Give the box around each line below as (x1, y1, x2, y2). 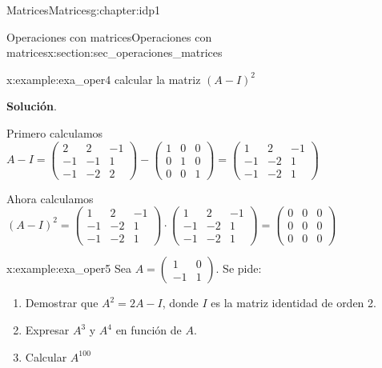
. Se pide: (215, 260, 262, 277)
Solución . (6, 98, 57, 114)
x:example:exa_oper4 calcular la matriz (6, 70, 201, 87)
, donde (162, 294, 199, 311)
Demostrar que (25, 294, 99, 311)
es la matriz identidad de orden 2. (211, 294, 376, 311)
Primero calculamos (6, 124, 103, 141)
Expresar (25, 322, 70, 338)
